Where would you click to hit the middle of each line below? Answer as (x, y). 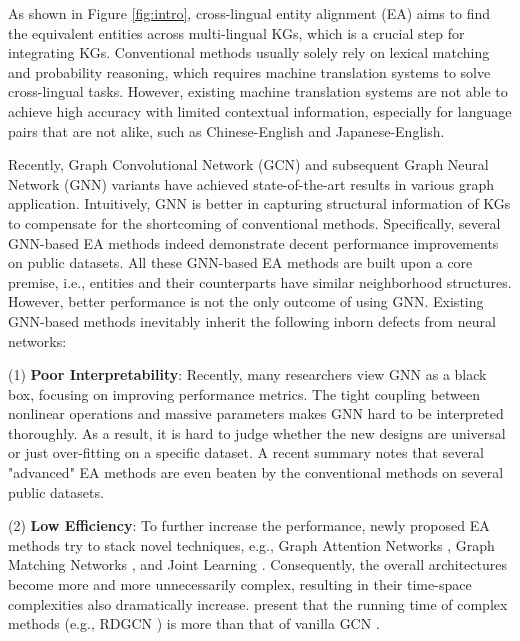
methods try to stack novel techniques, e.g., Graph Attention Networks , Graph (251, 544)
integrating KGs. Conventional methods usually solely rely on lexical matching (249, 52)
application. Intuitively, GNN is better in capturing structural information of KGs (259, 203)
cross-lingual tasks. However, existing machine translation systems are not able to (258, 91)
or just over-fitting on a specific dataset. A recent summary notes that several (246, 452)
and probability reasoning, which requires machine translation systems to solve (249, 71)
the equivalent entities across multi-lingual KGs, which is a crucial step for (236, 32)
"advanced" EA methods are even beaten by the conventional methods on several (256, 472)
